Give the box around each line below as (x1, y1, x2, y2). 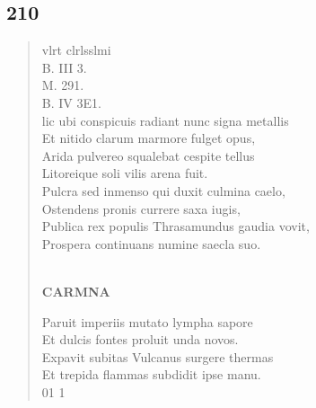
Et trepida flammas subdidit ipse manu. (41, 365, 261, 384)
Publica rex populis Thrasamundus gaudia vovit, (41, 217, 310, 235)
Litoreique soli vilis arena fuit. (41, 164, 208, 182)
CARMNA (41, 281, 110, 300)
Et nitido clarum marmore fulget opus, (41, 129, 256, 147)
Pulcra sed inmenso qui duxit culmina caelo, (41, 181, 285, 200)
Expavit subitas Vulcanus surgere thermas (41, 347, 274, 366)
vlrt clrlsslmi (41, 40, 111, 59)
